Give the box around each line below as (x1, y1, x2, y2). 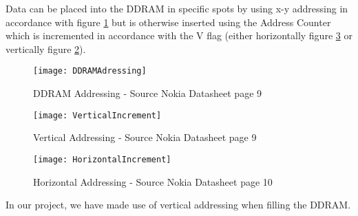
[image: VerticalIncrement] (33, 110, 162, 120)
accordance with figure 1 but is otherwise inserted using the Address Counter (6, 14, 331, 29)
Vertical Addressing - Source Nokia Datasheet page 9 (33, 130, 257, 144)
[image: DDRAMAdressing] (33, 66, 147, 76)
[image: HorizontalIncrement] (33, 154, 171, 164)
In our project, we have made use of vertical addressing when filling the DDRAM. (6, 197, 351, 212)
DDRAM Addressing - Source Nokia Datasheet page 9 (33, 86, 262, 100)
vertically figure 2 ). (6, 41, 86, 56)
